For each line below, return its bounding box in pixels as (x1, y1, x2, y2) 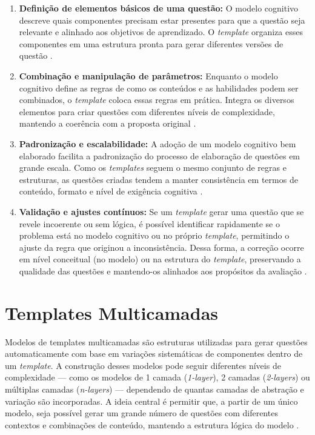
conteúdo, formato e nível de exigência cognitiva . (19, 185, 203, 198)
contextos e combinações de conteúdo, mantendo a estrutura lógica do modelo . (5, 418, 299, 431)
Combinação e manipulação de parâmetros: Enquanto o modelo (19, 69, 278, 82)
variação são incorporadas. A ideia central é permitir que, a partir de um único (5, 394, 298, 407)
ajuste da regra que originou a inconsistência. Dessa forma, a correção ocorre (19, 241, 304, 253)
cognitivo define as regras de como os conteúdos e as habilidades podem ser (19, 81, 299, 94)
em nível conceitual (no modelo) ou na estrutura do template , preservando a (19, 253, 301, 265)
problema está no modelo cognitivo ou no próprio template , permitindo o (19, 229, 290, 242)
